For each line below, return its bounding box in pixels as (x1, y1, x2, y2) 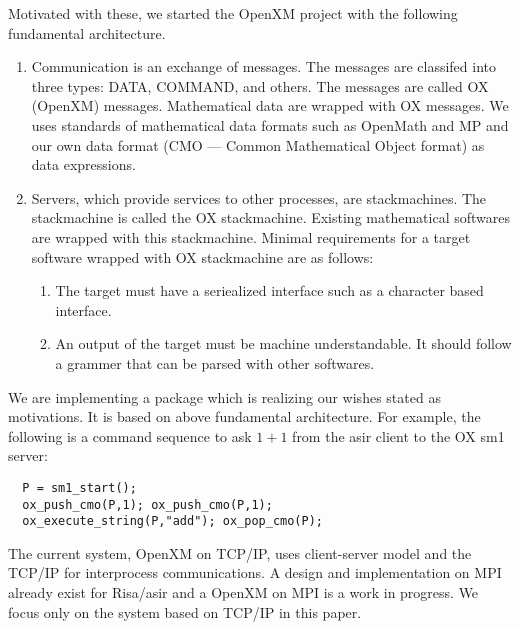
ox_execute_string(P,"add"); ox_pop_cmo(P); (22, 514, 323, 529)
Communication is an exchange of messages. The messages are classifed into (31, 56, 496, 77)
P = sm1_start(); (22, 480, 137, 495)
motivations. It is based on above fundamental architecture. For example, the (8, 406, 481, 427)
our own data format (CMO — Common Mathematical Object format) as (31, 134, 485, 155)
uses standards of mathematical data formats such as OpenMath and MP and (31, 114, 509, 135)
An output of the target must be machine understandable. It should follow (55, 333, 512, 354)
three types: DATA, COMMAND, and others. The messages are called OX (31, 75, 489, 96)
